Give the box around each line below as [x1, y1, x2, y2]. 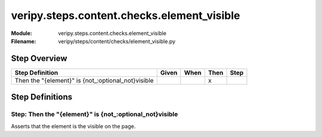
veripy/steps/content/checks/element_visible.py [58, 37, 176, 44]
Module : [11, 30, 32, 37]
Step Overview [11, 53, 68, 63]
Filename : [11, 37, 36, 44]
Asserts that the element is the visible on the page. [11, 122, 136, 130]
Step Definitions [11, 92, 73, 102]
